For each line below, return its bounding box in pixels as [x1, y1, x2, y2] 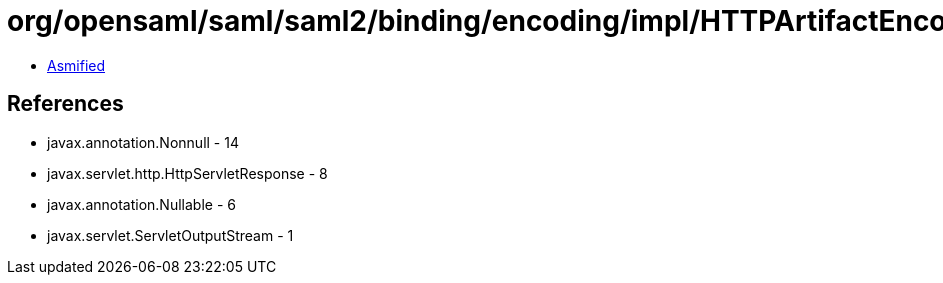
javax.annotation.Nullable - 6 [47, 195, 236, 213]
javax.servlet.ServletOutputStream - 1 [47, 226, 294, 244]
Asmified [47, 56, 106, 74]
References [7, 91, 124, 117]
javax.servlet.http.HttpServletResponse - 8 [47, 164, 328, 182]
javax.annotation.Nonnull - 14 [47, 133, 239, 151]
